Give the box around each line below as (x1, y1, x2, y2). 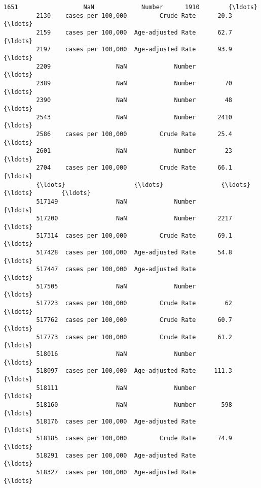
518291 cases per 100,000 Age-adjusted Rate (36, 451, 196, 459)
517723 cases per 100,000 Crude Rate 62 (36, 299, 233, 307)
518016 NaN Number (36, 350, 196, 357)
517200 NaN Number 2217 (36, 215, 233, 222)
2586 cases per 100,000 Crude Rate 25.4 (36, 130, 233, 138)
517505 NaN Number (36, 282, 196, 290)
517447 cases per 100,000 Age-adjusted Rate (36, 266, 196, 273)
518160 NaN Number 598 (36, 401, 233, 408)
